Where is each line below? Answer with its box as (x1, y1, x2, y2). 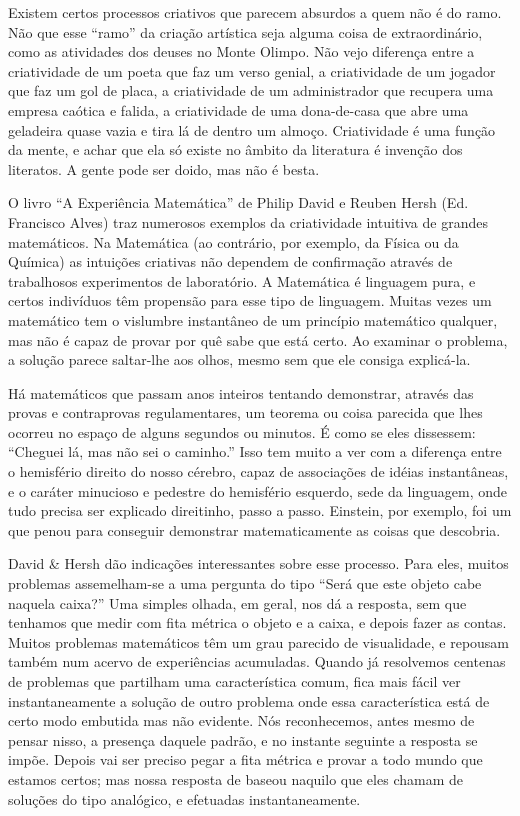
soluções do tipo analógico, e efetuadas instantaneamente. (8, 788, 361, 809)
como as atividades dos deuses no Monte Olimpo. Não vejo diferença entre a (8, 41, 475, 62)
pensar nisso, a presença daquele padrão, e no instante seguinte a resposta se (8, 729, 478, 750)
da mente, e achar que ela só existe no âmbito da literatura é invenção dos (8, 139, 463, 160)
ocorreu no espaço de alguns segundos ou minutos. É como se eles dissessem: (8, 421, 476, 442)
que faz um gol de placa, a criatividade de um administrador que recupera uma (8, 80, 494, 101)
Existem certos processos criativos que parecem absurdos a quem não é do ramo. (8, 2, 502, 22)
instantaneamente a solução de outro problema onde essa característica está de (8, 690, 490, 711)
